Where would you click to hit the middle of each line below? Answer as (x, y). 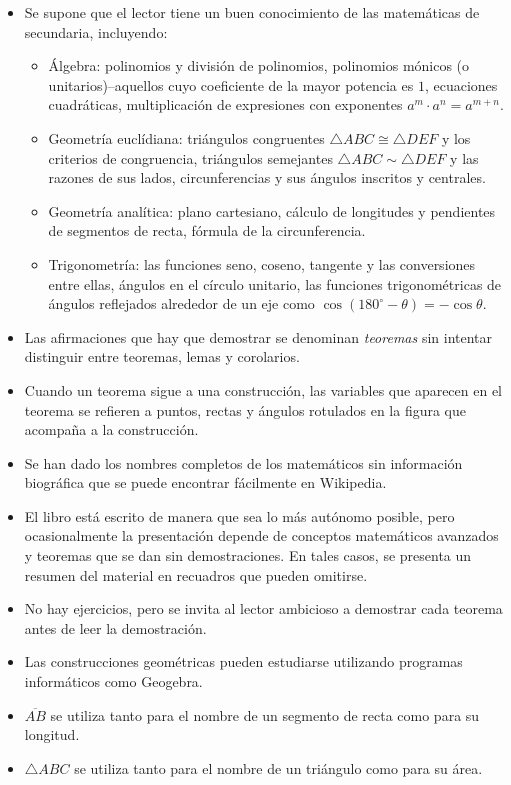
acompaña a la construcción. (111, 429)
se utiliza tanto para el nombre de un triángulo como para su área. (278, 767)
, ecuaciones (461, 84)
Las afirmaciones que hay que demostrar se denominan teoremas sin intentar (258, 336)
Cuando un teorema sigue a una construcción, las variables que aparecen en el (263, 389)
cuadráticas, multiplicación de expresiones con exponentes (225, 104)
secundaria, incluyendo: (96, 31)
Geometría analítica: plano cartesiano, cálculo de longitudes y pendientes (272, 210)
